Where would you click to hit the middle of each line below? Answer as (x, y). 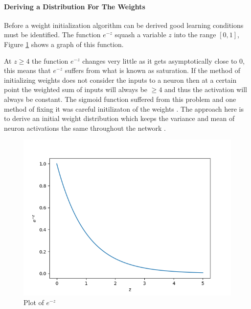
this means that (27, 70)
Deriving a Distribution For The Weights (75, 6)
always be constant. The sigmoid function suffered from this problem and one (120, 99)
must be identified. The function (52, 35)
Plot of (34, 302)
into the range (195, 35)
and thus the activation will (206, 89)
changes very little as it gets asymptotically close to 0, (163, 60)
